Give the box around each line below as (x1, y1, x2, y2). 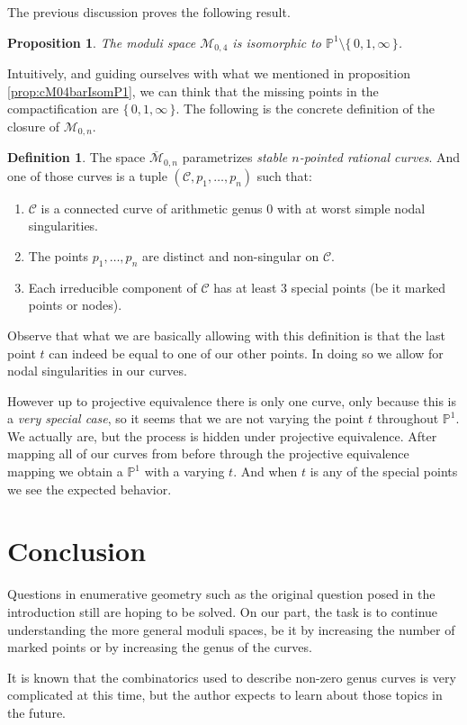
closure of (7, 116, 60, 135)
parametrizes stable (182, 148, 288, 167)
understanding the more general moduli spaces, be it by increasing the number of (7, 620, 455, 639)
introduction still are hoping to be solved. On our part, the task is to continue (7, 602, 438, 621)
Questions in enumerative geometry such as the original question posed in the (7, 585, 436, 603)
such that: (256, 166, 312, 185)
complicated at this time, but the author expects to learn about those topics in (7, 685, 443, 704)
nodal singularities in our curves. (7, 361, 187, 380)
